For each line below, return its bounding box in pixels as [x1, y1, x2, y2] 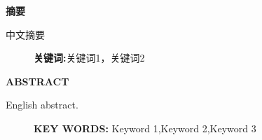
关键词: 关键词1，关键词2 [34, 50, 145, 65]
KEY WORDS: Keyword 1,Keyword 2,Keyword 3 [34, 120, 256, 135]
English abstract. [6, 97, 78, 112]
